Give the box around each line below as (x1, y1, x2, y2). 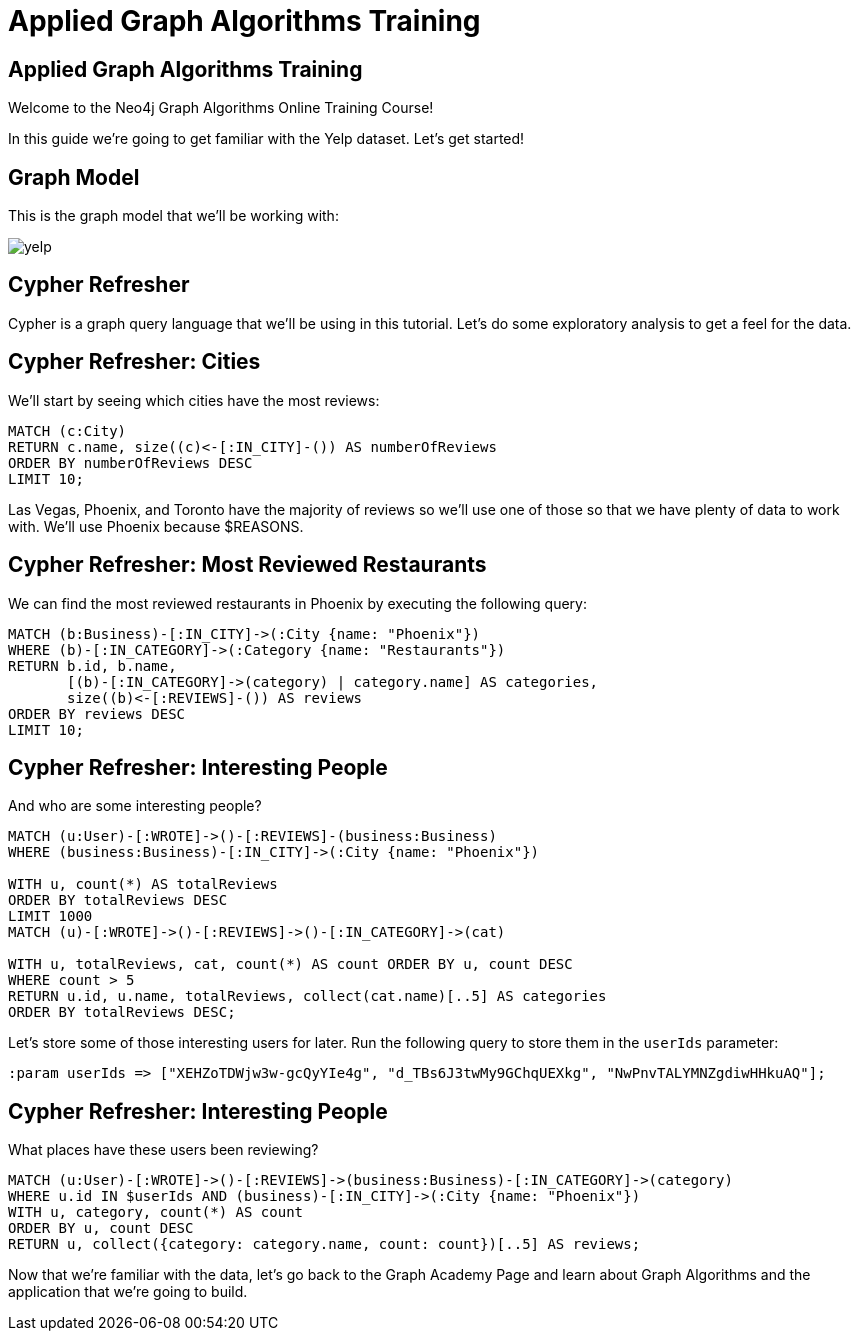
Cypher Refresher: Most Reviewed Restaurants (8, 552, 487, 578)
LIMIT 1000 (8, 908, 93, 925)
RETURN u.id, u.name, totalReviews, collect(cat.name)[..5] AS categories (8, 988, 607, 1005)
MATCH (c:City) (8, 422, 127, 439)
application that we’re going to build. (8, 1283, 248, 1301)
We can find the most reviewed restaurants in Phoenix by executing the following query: (8, 594, 587, 612)
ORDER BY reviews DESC (8, 705, 186, 722)
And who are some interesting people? (8, 797, 262, 815)
